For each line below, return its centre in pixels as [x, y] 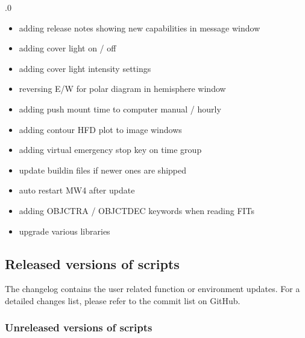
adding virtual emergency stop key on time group [110, 150]
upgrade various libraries [64, 231]
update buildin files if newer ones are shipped [103, 170]
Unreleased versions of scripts [79, 327]
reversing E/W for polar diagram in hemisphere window [122, 89]
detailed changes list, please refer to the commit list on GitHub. [123, 300]
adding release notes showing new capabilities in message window [140, 28]
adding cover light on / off [68, 48]
